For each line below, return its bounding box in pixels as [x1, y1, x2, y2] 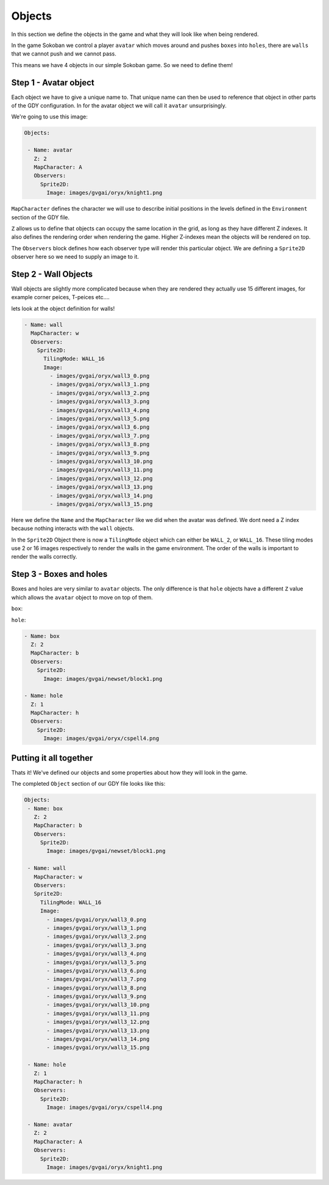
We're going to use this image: [11, 113, 88, 120]
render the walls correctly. [11, 553, 77, 560]
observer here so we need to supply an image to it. [11, 253, 140, 261]
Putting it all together [11, 753, 93, 763]
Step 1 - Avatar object [11, 77, 94, 88]
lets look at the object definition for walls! [11, 305, 115, 312]
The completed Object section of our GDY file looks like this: [11, 780, 166, 788]
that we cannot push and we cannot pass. [11, 50, 117, 57]
